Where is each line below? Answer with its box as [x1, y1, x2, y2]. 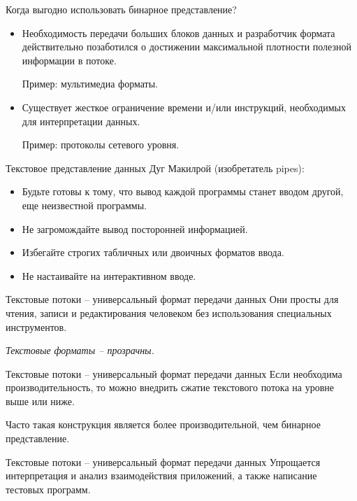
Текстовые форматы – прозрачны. [6, 343, 154, 358]
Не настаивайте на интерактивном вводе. [22, 268, 196, 283]
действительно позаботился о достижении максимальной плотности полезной [22, 39, 351, 54]
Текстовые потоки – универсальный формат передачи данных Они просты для [6, 292, 339, 306]
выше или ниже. [6, 393, 75, 408]
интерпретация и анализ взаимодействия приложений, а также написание [6, 468, 317, 483]
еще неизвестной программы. [22, 197, 147, 212]
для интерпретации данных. [22, 113, 140, 128]
